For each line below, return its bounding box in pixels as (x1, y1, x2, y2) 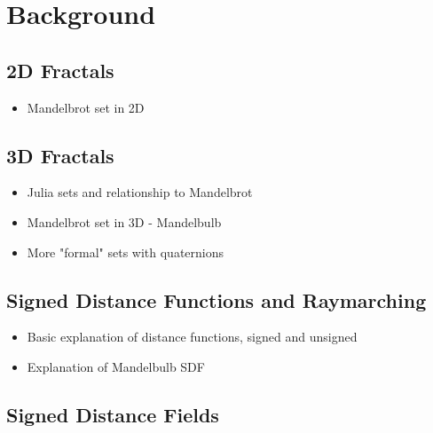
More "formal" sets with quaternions (27, 242, 224, 261)
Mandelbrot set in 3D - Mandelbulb (27, 212, 222, 231)
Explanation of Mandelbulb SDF (27, 357, 205, 375)
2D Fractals (6, 56, 114, 83)
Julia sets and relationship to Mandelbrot (27, 183, 253, 201)
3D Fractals (6, 141, 114, 169)
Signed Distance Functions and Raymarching (6, 286, 427, 313)
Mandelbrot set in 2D (27, 98, 145, 116)
